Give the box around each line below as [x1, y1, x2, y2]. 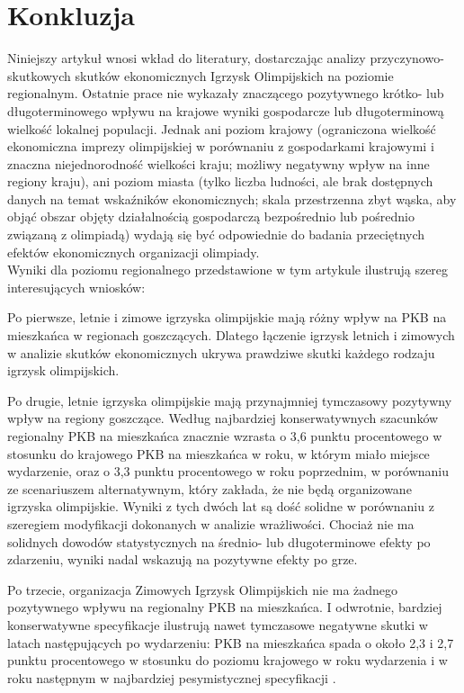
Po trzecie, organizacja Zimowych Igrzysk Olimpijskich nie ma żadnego [7, 580, 398, 598]
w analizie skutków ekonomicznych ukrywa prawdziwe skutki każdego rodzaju [7, 343, 435, 362]
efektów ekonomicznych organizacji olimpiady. [7, 242, 260, 261]
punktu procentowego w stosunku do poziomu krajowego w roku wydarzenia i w [7, 651, 448, 670]
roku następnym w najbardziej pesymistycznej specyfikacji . [7, 668, 336, 687]
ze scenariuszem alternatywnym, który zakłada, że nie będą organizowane [7, 479, 412, 498]
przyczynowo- [370, 49, 444, 67]
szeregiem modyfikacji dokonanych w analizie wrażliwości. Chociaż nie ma [7, 514, 415, 533]
